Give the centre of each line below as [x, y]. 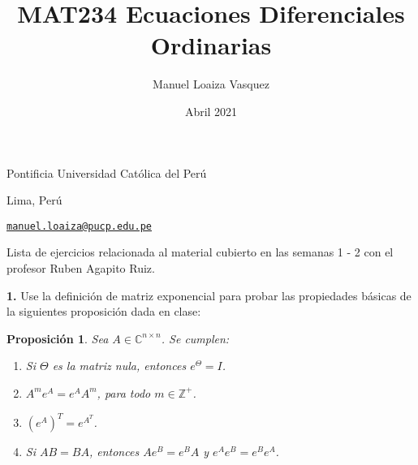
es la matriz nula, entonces [119, 366]
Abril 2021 [211, 111]
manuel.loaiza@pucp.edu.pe [79, 226]
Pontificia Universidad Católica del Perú [107, 172]
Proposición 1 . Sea [58, 338]
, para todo [124, 392]
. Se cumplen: [195, 338]
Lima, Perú [34, 200]
